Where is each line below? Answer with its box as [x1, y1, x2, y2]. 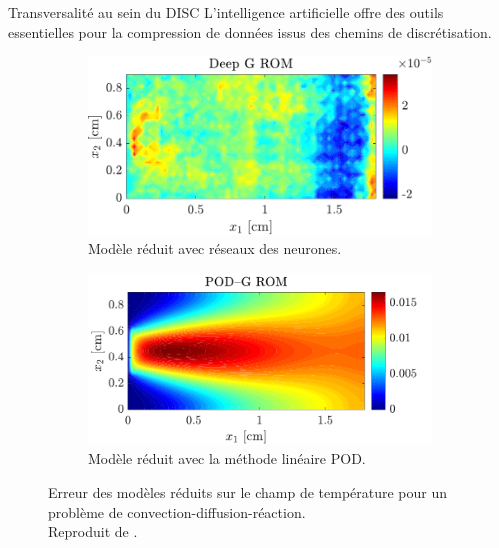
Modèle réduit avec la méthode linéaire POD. [88, 448, 366, 469]
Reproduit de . [48, 521, 138, 542]
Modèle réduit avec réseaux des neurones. [88, 238, 342, 259]
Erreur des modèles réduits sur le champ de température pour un [48, 482, 448, 503]
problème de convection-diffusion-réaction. [48, 501, 306, 522]
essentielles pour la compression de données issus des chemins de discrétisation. [8, 21, 492, 42]
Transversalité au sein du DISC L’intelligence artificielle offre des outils [8, 2, 444, 22]
